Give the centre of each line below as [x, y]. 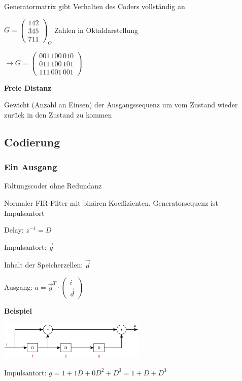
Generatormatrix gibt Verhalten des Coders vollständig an [95, 6]
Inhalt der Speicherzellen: [44, 265]
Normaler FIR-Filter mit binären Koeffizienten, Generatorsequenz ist [111, 203]
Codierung [32, 142]
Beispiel [18, 311]
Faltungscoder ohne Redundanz [53, 186]
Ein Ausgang [31, 167]
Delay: [14, 230]
